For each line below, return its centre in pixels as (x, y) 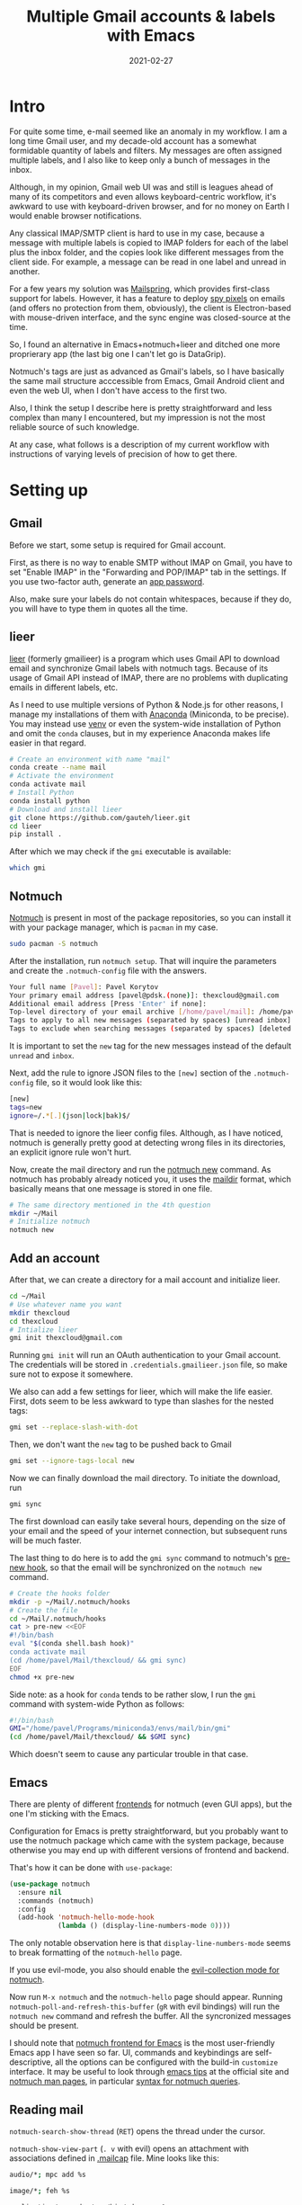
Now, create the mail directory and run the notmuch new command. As (140, 1169)
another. (25, 271)
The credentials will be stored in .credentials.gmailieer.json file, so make (148, 1365)
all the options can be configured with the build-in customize (167, 2062)
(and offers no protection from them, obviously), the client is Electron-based (151, 308)
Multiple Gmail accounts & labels (151, 17)
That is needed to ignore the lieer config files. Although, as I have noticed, (146, 1133)
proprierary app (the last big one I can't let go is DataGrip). (118, 353)
